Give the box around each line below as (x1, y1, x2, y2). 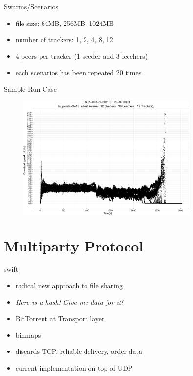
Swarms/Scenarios (4, 1, 59, 11)
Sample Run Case (4, 83, 57, 94)
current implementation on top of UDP (15, 363, 133, 373)
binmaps (15, 329, 41, 340)
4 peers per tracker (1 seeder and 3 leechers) (15, 50, 148, 61)
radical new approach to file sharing (15, 280, 123, 291)
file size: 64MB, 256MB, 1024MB (15, 18, 114, 28)
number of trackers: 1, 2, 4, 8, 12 (15, 34, 113, 45)
